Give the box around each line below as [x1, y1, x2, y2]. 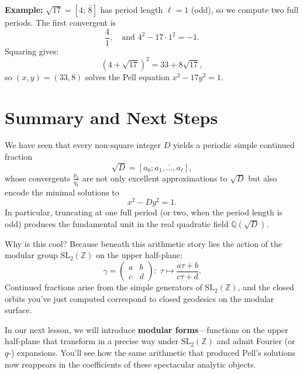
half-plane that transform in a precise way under [5, 335, 179, 347]
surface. [5, 304, 32, 316]
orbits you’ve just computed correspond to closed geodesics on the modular [5, 292, 274, 304]
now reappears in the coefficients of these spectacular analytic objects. [5, 358, 256, 370]
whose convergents [5, 171, 71, 184]
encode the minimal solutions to [5, 186, 119, 198]
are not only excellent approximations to [82, 171, 228, 184]
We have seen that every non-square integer [5, 139, 161, 151]
